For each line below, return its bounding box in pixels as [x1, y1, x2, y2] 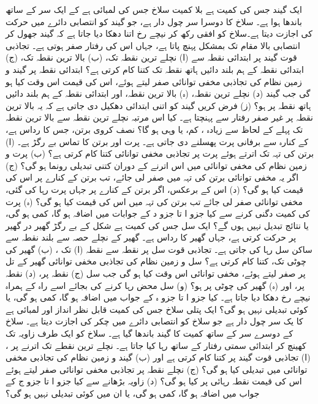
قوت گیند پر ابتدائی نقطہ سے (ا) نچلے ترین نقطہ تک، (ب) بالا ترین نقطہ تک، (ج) [6, 51, 297, 64]
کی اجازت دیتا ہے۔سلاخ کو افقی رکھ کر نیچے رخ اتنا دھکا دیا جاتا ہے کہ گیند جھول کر [6, 27, 312, 40]
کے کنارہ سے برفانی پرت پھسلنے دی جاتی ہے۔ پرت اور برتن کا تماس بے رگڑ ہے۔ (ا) [6, 135, 309, 148]
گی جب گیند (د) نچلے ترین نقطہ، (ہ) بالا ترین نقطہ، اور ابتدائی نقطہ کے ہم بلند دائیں [6, 87, 311, 100]
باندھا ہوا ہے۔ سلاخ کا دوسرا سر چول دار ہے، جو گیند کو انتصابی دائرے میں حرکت [6, 15, 302, 28]
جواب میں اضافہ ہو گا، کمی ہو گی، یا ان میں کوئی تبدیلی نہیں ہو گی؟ [6, 387, 260, 399]
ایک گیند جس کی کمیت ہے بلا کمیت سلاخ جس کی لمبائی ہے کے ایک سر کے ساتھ [6, 3, 302, 15]
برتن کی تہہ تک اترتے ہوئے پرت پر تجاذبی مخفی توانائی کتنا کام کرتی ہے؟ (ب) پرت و [6, 147, 314, 160]
